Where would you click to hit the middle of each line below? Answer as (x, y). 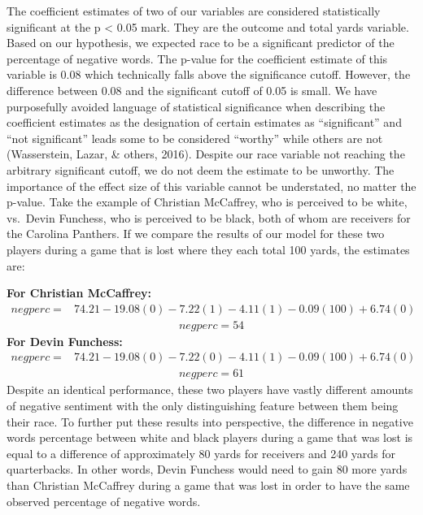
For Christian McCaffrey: (79, 293)
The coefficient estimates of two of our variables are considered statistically (194, 11)
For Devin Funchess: (65, 341)
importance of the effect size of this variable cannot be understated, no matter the (211, 186)
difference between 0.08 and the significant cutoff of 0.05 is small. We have (192, 90)
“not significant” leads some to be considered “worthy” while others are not (195, 138)
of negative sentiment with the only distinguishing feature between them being (203, 405)
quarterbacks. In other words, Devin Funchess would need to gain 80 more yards (207, 469)
